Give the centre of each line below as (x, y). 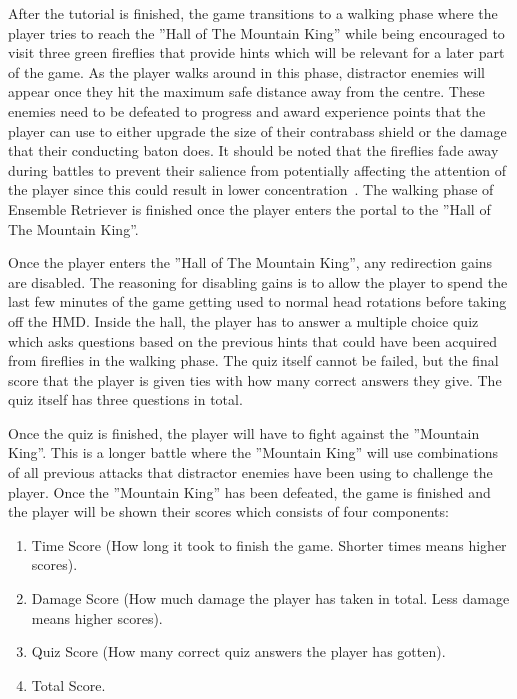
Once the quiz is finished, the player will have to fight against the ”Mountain (244, 432)
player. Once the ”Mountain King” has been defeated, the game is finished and (249, 491)
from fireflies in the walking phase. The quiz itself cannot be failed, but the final (253, 360)
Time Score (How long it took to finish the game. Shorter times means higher (269, 544)
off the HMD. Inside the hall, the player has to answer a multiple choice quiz (243, 320)
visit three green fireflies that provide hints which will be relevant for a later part (256, 52)
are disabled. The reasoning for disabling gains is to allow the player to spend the (258, 281)
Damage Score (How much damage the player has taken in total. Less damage (270, 598)
